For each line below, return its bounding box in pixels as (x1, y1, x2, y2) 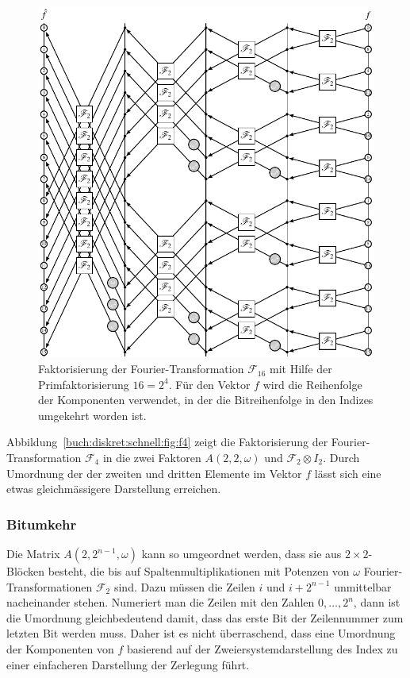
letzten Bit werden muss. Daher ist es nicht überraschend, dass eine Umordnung (6, 625, 396, 641)
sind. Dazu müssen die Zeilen (113, 578, 255, 595)
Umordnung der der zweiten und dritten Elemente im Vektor (6, 464, 302, 481)
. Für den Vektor (168, 376, 251, 392)
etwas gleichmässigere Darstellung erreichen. (6, 480, 221, 497)
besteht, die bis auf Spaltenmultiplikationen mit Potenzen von (48, 563, 350, 580)
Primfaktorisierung (38, 376, 129, 392)
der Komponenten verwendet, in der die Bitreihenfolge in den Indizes (38, 391, 374, 408)
